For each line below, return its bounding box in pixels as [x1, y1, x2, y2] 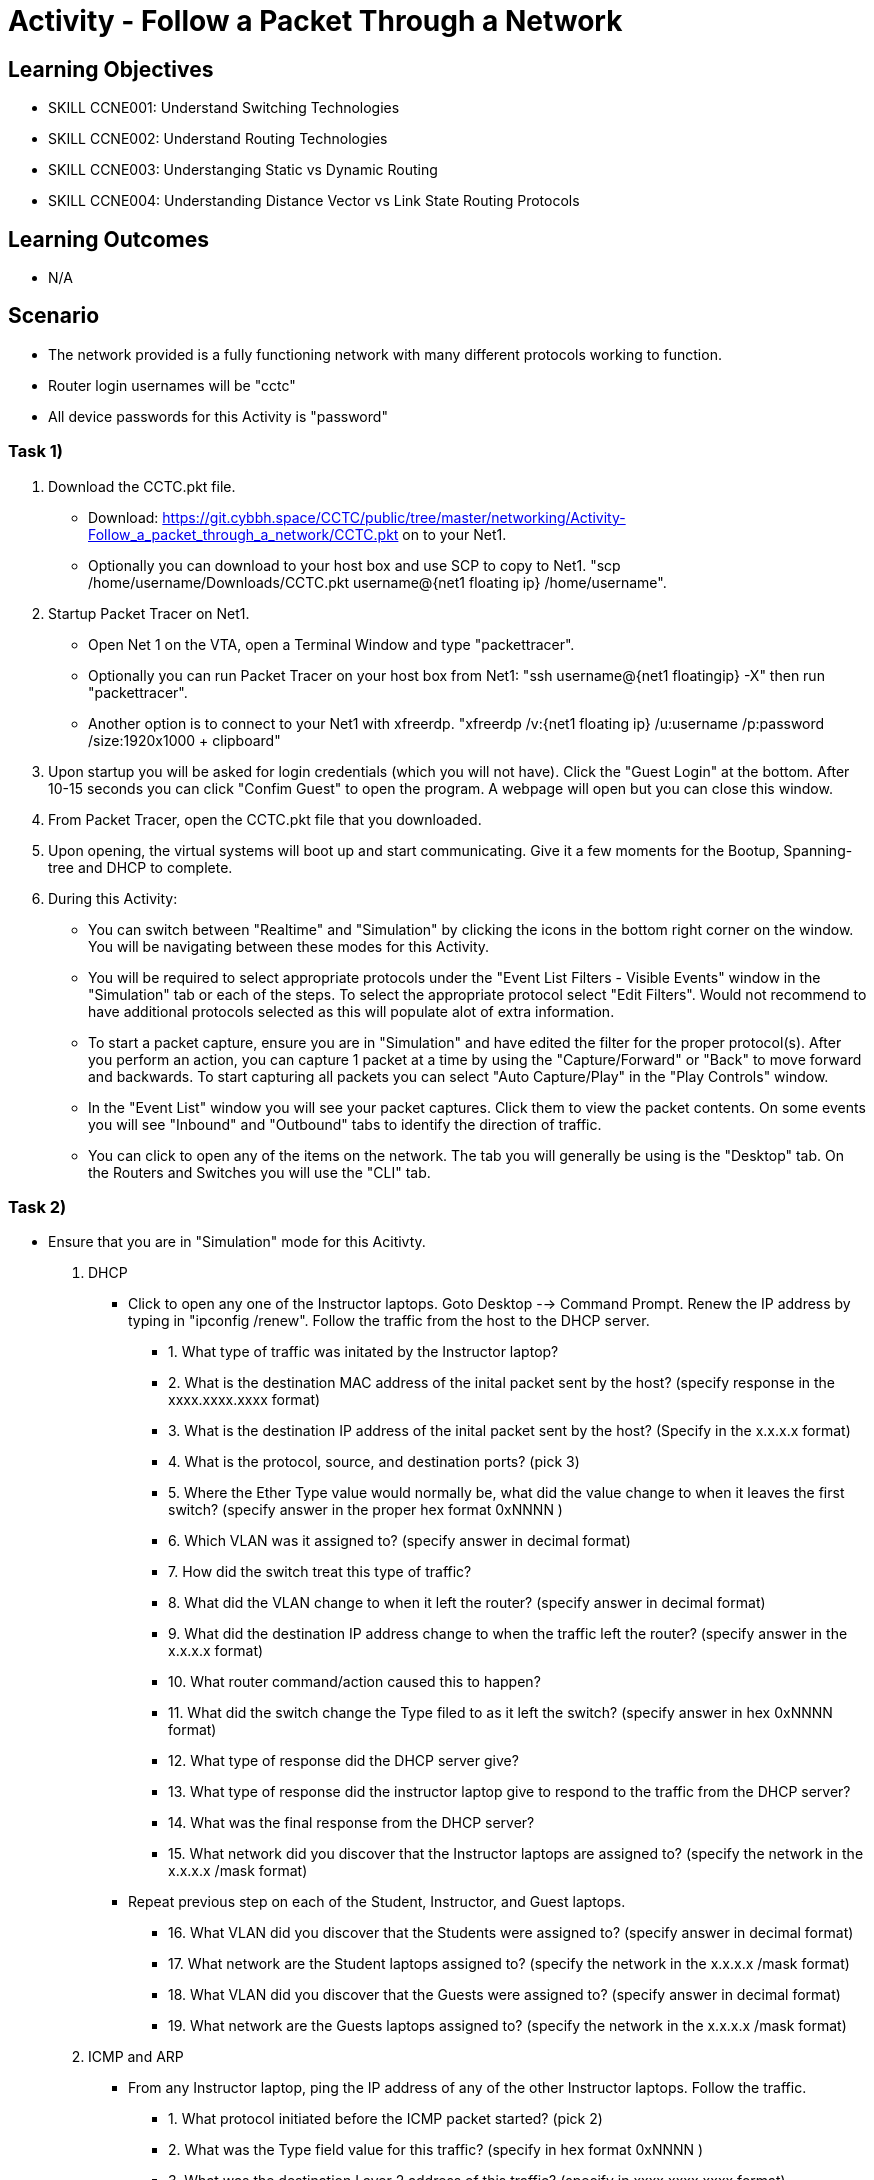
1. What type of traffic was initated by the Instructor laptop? [168, 1343, 559, 1361]
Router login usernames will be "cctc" [48, 376, 296, 394]
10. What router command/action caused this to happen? [168, 1673, 541, 1691]
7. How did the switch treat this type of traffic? [168, 1563, 472, 1581]
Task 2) [8, 1196, 67, 1217]
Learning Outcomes [8, 226, 209, 252]
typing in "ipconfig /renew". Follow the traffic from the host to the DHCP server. [128, 1312, 650, 1330]
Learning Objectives [8, 56, 214, 82]
